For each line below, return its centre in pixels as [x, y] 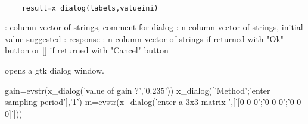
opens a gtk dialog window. [55, 70]
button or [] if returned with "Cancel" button [87, 50]
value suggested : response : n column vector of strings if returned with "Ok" [144, 38]
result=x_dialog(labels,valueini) [90, 8]
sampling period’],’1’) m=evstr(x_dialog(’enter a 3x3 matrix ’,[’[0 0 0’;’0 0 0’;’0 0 [153, 102]
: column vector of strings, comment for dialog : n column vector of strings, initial [154, 27]
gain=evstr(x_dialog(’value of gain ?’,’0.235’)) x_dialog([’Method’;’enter [138, 90]
